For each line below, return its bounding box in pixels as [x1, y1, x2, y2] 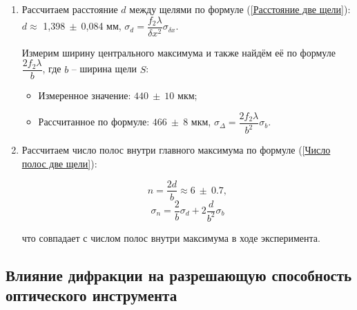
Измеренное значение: [38, 88, 131, 103]
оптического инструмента [6, 285, 177, 306]
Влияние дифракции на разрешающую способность [6, 264, 352, 285]
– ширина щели [71, 61, 137, 76]
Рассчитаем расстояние [21, 2, 118, 16]
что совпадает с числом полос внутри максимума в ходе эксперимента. [21, 230, 320, 245]
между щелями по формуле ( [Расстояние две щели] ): [129, 2, 351, 16]
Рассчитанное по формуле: [38, 114, 150, 129]
